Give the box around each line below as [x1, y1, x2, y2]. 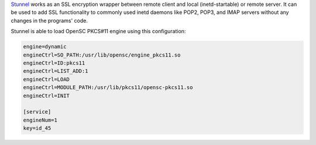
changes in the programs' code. [11, 17, 88, 24]
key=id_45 [23, 125, 51, 132]
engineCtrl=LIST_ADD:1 [23, 68, 88, 75]
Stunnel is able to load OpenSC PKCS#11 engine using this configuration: [11, 28, 186, 35]
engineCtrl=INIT [23, 92, 70, 99]
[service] [23, 108, 51, 115]
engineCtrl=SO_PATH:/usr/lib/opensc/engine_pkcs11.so [23, 51, 181, 58]
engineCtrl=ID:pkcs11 [23, 59, 85, 66]
